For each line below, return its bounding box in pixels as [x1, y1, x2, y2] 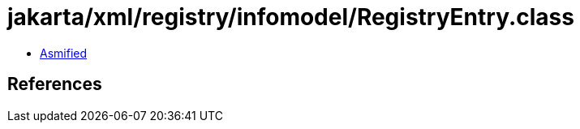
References [7, 74, 102, 95]
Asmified [40, 45, 88, 60]
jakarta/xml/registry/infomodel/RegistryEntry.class [7, 3, 574, 31]
